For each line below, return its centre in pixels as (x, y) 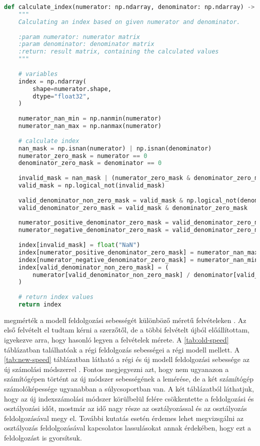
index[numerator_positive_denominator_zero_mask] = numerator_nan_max (138, 252)
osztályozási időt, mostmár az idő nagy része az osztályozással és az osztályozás (125, 408)
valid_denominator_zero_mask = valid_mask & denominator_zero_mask (133, 208)
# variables (38, 74)
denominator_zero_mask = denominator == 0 (90, 163)
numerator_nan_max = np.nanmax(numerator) (90, 126)
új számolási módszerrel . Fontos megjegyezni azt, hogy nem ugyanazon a (116, 369)
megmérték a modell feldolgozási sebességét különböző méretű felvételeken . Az (125, 320)
